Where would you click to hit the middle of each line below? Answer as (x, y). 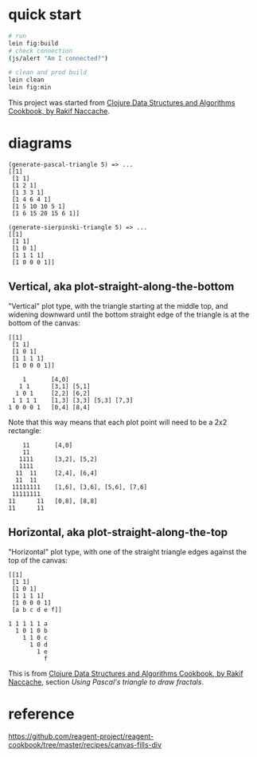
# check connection (41, 51)
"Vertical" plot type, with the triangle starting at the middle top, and (118, 306)
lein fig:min (30, 88)
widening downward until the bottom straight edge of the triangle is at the (129, 314)
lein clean (26, 80)
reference (41, 714)
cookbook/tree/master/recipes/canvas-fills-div (85, 744)
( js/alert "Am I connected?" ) (58, 58)
